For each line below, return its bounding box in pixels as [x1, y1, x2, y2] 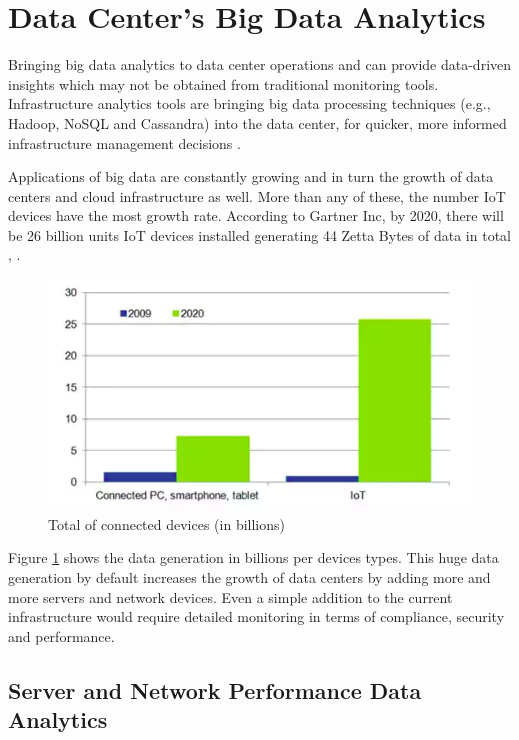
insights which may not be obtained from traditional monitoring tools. [8, 73, 439, 94]
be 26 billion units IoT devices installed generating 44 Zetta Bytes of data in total [8, 224, 511, 245]
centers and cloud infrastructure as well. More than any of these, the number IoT [8, 185, 506, 206]
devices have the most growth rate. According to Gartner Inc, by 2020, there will [8, 205, 504, 226]
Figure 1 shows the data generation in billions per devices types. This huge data [8, 547, 499, 568]
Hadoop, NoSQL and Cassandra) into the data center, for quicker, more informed [8, 112, 507, 133]
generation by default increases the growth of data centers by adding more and [8, 566, 491, 587]
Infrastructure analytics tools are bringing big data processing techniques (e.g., [8, 93, 491, 114]
